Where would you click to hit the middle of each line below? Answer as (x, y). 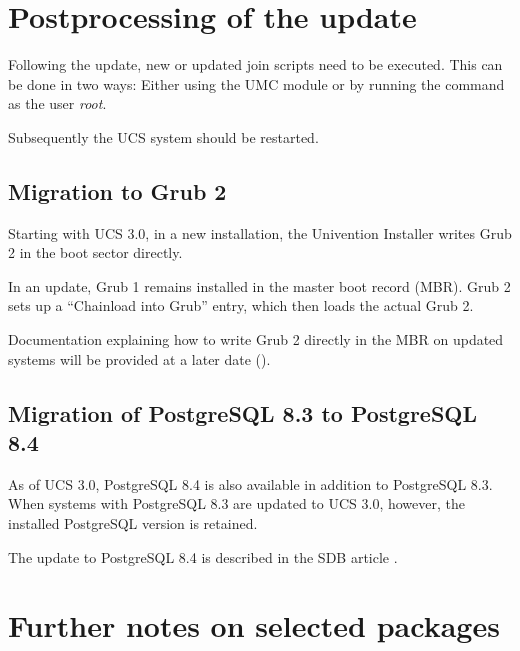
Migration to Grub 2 (117, 190)
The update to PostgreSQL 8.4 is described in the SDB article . (203, 556)
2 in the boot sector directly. (95, 252)
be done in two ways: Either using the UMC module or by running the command (256, 83)
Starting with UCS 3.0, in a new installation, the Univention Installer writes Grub (260, 232)
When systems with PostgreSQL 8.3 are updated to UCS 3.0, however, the (236, 503)
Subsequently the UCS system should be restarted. (163, 136)
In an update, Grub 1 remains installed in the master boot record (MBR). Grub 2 (259, 285)
